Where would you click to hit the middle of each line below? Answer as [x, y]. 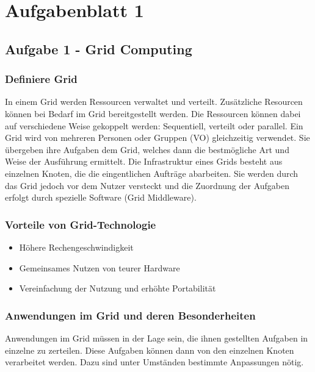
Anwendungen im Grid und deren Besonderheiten [130, 315]
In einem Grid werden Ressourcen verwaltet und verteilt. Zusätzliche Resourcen [154, 102]
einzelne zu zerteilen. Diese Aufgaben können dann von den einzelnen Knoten [150, 350]
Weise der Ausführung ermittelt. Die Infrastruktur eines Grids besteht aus [144, 161]
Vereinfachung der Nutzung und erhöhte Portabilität [118, 288]
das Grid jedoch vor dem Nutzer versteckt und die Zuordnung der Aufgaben [147, 185]
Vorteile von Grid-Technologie [81, 224]
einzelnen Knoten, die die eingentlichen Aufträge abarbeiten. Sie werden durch [152, 173]
